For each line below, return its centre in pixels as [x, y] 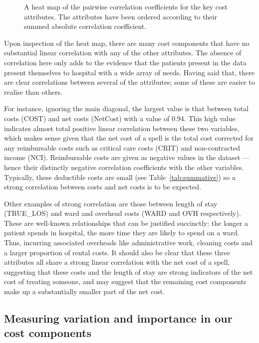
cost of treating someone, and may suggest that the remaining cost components [125, 281]
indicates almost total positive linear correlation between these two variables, [122, 128]
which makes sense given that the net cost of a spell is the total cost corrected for [129, 138]
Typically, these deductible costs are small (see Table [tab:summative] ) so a [120, 177]
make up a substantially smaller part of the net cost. [84, 291]
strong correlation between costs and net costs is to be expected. [103, 187]
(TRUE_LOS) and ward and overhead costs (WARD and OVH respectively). [123, 213]
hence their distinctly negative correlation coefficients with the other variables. [124, 167]
